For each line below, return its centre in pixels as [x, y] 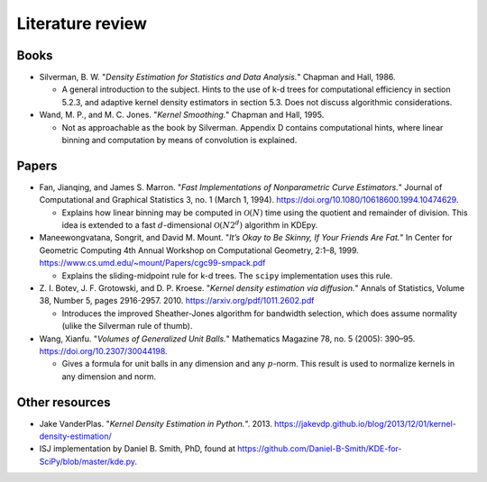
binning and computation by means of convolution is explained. [179, 141]
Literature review [82, 23]
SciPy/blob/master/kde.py [87, 461]
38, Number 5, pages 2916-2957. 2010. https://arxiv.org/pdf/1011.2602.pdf [177, 301]
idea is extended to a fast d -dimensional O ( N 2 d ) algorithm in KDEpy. [190, 225]
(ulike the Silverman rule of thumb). [127, 326]
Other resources [64, 402]
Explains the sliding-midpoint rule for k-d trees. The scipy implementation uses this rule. [227, 276]
